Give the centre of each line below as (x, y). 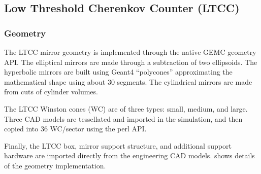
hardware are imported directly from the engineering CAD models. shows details (129, 155)
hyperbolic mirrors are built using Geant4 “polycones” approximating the (118, 72)
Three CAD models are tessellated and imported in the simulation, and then (123, 118)
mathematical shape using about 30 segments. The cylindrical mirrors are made (128, 81)
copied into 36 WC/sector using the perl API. (75, 129)
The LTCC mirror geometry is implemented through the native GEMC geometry (130, 52)
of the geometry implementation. (55, 165)
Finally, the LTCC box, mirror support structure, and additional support (118, 145)
